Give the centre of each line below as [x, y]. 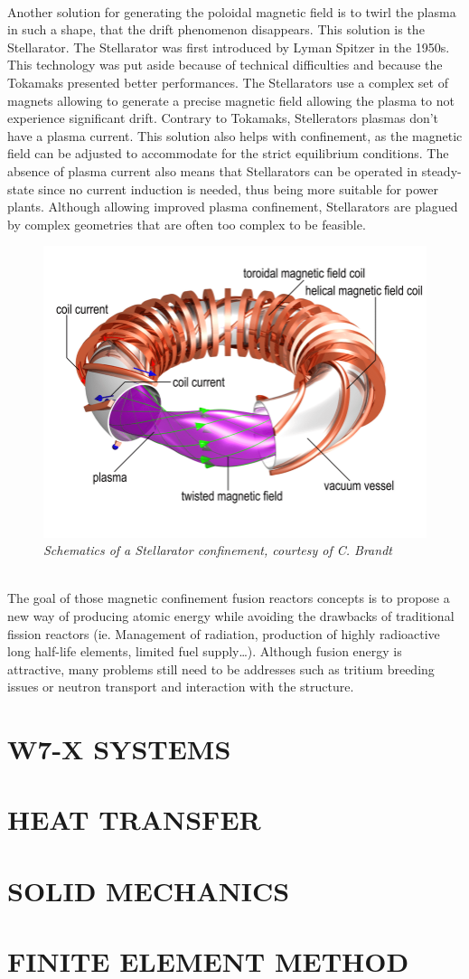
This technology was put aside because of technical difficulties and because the [225, 65]
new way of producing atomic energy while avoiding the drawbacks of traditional [231, 615]
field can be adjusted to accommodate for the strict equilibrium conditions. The [228, 153]
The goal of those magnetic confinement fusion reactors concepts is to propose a [229, 598]
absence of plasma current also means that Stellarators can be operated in [213, 170]
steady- [441, 170]
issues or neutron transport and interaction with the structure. [181, 687]
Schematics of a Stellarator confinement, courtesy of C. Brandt [218, 550]
